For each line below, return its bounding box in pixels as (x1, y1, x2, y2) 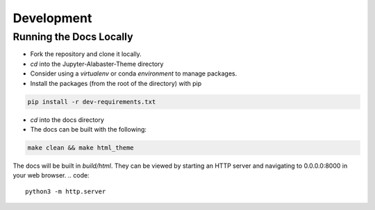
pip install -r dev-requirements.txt (27, 98, 156, 105)
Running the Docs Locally (12, 30, 133, 43)
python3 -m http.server (25, 187, 106, 195)
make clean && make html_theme (27, 143, 135, 152)
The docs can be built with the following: (30, 125, 147, 133)
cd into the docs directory (30, 115, 104, 124)
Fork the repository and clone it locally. (30, 50, 142, 58)
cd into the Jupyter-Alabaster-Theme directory (30, 60, 164, 68)
